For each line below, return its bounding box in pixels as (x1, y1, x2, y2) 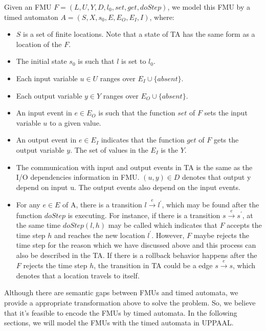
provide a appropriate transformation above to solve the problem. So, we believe (4, 297, 256, 308)
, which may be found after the (162, 199, 259, 210)
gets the (213, 134, 239, 145)
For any (16, 199, 40, 210)
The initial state (16, 56, 67, 66)
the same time (16, 220, 61, 230)
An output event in (16, 134, 77, 145)
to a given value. (50, 117, 101, 128)
